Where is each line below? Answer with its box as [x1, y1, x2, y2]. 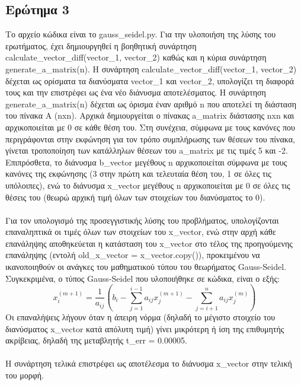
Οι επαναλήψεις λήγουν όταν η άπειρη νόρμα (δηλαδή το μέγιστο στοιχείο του [5, 310, 276, 323]
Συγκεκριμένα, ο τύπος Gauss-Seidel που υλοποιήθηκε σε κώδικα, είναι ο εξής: [5, 272, 280, 284]
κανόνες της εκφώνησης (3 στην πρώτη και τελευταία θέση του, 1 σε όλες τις [5, 167, 271, 180]
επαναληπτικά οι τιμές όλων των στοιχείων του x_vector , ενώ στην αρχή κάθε [5, 225, 276, 238]
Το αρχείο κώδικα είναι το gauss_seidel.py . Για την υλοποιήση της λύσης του [5, 28, 276, 40]
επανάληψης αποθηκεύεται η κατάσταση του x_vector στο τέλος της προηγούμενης [5, 237, 293, 249]
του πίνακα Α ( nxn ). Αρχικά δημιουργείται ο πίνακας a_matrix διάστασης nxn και [5, 109, 294, 122]
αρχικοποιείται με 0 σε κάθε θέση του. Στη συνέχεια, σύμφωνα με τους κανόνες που [5, 120, 296, 133]
